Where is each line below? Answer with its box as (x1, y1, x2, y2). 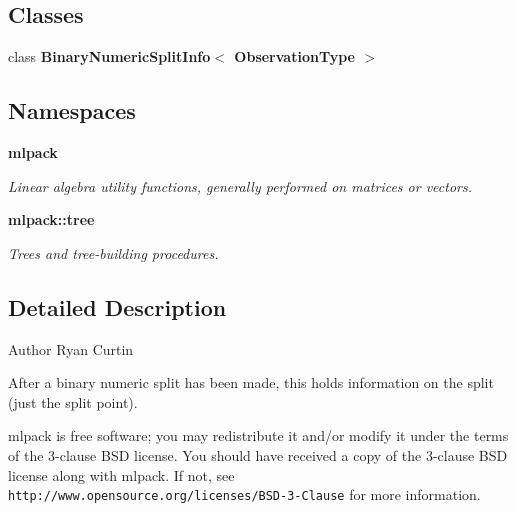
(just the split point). (8, 391, 138, 412)
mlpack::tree (8, 209, 95, 230)
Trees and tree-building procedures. (8, 242, 219, 263)
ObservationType (234, 46, 355, 67)
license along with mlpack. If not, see (8, 464, 235, 485)
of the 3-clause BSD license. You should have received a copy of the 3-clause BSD (8, 444, 508, 465)
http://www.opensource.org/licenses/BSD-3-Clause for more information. (8, 484, 481, 505)
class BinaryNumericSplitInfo (8, 46, 211, 67)
